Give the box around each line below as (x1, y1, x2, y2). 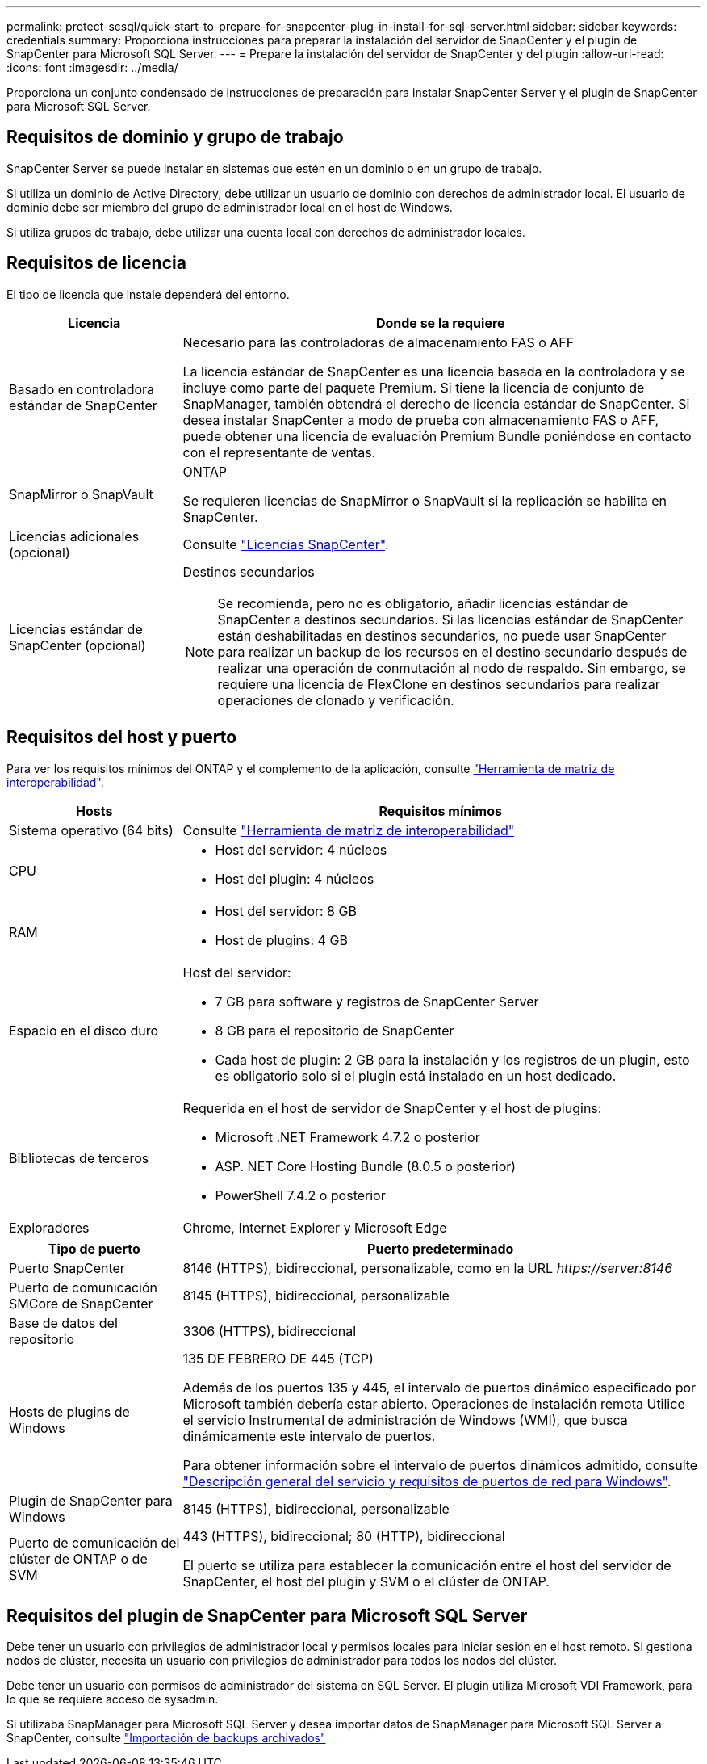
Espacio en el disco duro (9, 1022, 159, 1039)
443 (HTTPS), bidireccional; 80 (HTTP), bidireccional (182, 1527, 505, 1544)
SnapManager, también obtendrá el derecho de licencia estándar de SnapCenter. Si (182, 395, 690, 412)
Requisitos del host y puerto (6, 727, 237, 748)
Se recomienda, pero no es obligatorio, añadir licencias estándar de (217, 594, 629, 611)
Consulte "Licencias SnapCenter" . (182, 535, 389, 552)
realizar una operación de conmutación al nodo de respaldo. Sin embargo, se (217, 659, 686, 676)
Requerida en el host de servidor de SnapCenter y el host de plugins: (182, 1099, 602, 1116)
